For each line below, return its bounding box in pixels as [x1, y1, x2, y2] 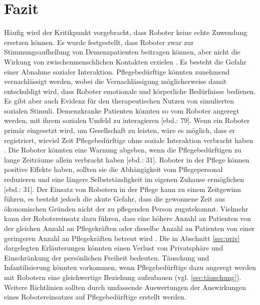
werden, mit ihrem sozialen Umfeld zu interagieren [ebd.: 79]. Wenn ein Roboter [4, 115, 250, 125]
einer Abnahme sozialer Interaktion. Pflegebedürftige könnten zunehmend [4, 66, 230, 76]
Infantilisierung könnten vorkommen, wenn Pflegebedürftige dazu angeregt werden [4, 262, 256, 272]
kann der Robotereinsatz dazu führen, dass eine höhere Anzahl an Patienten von [4, 213, 251, 223]
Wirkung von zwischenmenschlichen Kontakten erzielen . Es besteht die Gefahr [4, 56, 247, 66]
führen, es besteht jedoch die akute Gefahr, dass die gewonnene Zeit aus [4, 193, 225, 204]
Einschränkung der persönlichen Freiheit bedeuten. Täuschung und [4, 252, 209, 262]
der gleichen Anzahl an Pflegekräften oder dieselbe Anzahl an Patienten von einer [4, 223, 255, 233]
